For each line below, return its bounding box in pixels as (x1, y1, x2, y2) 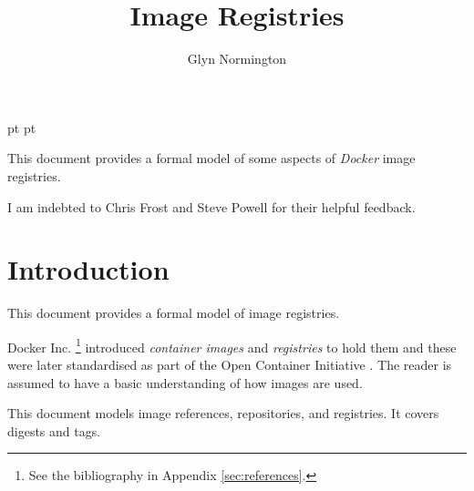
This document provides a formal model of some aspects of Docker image (7, 148, 416, 168)
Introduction (7, 251, 170, 288)
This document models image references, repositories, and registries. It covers (7, 404, 439, 423)
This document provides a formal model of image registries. (7, 303, 340, 322)
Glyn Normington (187, 49, 287, 68)
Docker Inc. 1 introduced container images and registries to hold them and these (7, 334, 457, 356)
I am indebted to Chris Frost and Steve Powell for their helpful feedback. (7, 197, 416, 216)
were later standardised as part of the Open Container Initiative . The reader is (7, 355, 452, 374)
